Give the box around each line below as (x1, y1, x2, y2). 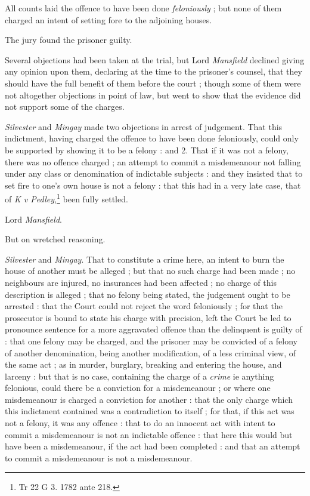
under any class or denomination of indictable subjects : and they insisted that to (5, 167, 303, 180)
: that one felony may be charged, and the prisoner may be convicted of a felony (5, 334, 297, 347)
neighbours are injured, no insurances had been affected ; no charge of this (5, 276, 277, 288)
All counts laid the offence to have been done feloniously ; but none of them (5, 2, 282, 14)
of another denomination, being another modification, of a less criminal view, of (5, 346, 296, 359)
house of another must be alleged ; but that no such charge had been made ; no (5, 264, 296, 277)
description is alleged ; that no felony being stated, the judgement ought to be (5, 288, 290, 300)
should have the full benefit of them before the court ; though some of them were (5, 76, 301, 89)
